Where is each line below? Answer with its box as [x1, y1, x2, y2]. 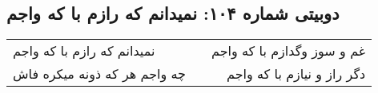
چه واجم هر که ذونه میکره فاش [13, 64, 186, 83]
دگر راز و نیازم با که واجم [226, 64, 366, 83]
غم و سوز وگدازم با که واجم [211, 41, 366, 60]
